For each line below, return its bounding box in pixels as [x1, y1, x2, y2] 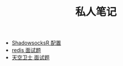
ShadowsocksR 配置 [11, 39, 61, 47]
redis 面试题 [11, 47, 41, 54]
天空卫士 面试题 [11, 54, 50, 61]
